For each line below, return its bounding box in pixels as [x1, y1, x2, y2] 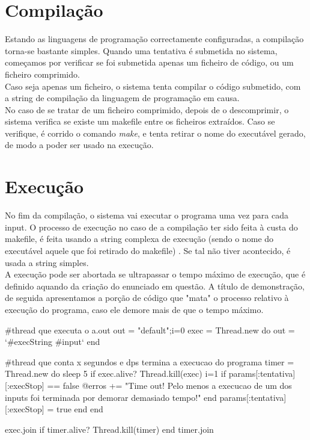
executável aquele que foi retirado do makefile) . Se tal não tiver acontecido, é [5, 244, 291, 256]
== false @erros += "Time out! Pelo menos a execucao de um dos [47, 379, 292, 391]
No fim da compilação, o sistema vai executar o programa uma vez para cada [5, 209, 288, 222]
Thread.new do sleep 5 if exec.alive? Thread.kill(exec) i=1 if [5, 367, 226, 380]
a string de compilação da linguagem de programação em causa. [5, 91, 240, 104]
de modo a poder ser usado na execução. [5, 138, 154, 151]
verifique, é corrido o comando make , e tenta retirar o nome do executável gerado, [5, 126, 306, 139]
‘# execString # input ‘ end [5, 335, 100, 348]
